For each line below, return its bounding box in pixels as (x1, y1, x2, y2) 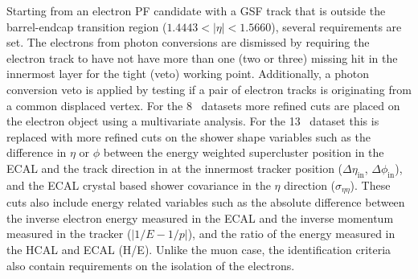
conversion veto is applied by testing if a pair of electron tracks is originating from (6, 80, 412, 97)
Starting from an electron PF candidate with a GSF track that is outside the (6, 2, 386, 18)
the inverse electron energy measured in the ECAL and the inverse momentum (6, 209, 394, 226)
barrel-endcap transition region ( (6, 18, 167, 35)
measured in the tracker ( (6, 225, 132, 242)
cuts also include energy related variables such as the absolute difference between (6, 194, 405, 211)
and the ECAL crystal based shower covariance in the (6, 176, 271, 193)
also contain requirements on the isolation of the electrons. (6, 256, 295, 273)
